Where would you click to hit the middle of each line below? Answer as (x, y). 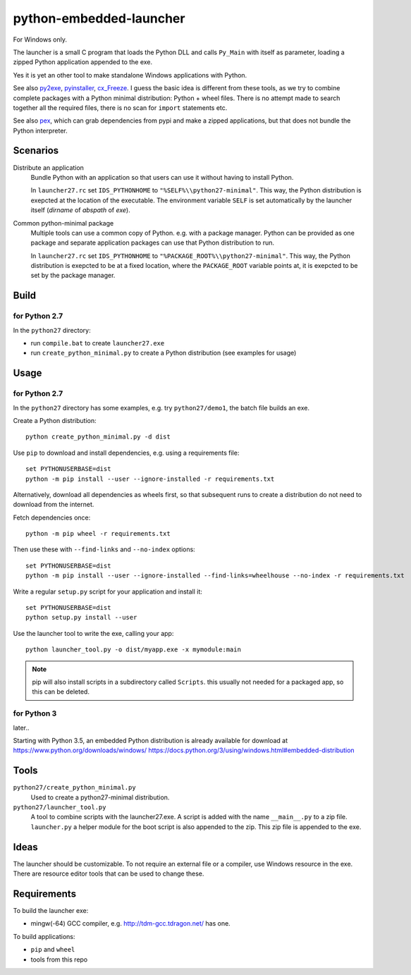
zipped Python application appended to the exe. (83, 62)
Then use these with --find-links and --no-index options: (104, 549)
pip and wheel (53, 950)
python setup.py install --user (81, 618)
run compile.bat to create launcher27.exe (98, 343)
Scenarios (36, 151)
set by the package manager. (73, 276)
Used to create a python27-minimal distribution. (100, 797)
